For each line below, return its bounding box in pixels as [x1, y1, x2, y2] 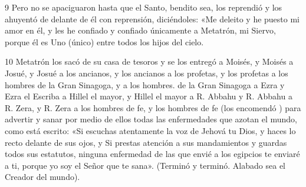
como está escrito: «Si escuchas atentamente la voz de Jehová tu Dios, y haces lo [5, 124, 296, 136]
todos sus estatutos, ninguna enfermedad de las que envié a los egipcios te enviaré [5, 148, 300, 160]
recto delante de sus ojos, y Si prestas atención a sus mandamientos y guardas [5, 136, 287, 148]
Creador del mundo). [5, 171, 80, 183]
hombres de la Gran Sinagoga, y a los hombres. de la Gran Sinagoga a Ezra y [5, 78, 285, 91]
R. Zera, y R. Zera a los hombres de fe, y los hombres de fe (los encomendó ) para [5, 101, 301, 113]
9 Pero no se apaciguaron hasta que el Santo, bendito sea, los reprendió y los [5, 1, 282, 13]
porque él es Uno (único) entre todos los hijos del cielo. [5, 35, 204, 48]
